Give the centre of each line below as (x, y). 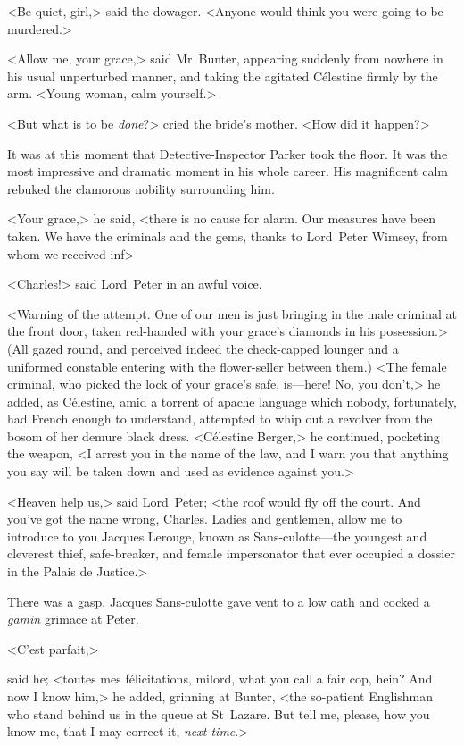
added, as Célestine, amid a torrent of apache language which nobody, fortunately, (232, 401)
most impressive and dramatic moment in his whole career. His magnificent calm (228, 171)
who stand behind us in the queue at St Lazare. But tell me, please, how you (219, 713)
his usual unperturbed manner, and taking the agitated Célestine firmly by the (223, 75)
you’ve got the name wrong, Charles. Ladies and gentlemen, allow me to (205, 519)
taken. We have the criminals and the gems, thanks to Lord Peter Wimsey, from (228, 235)
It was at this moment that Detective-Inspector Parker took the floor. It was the (228, 153)
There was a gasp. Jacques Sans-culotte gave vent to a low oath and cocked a (219, 601)
